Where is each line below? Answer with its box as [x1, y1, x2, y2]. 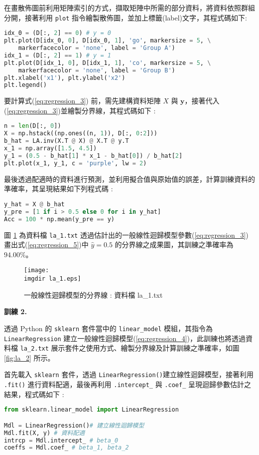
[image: [24, 267, 49, 274]
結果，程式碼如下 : [4, 389, 64, 399]
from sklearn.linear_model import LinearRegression [4, 406, 179, 414]
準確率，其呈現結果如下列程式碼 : [4, 183, 113, 194]
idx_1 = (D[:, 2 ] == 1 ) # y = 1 [4, 51, 111, 59]
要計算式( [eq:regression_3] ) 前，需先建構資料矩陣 [4, 95, 161, 106]
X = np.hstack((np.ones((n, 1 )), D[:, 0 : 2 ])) [4, 130, 157, 137]
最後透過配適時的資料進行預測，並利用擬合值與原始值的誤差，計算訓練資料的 [4, 173, 255, 184]
